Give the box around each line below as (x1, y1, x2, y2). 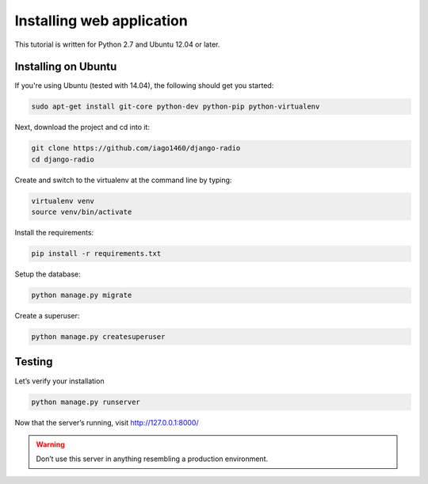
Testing (14, 355, 53, 368)
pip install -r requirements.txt (31, 250, 162, 258)
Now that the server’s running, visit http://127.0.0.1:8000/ (14, 417, 199, 427)
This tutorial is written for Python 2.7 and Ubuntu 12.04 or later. (14, 40, 220, 49)
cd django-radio (31, 154, 95, 164)
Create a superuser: (14, 311, 80, 321)
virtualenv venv (31, 196, 95, 205)
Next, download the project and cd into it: (14, 123, 151, 132)
